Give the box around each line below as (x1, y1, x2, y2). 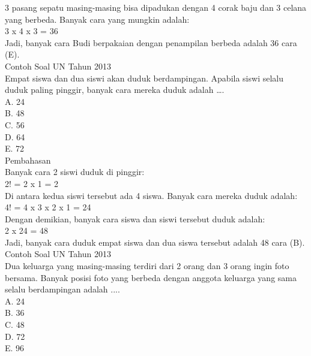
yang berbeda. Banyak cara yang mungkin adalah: (5, 13, 190, 25)
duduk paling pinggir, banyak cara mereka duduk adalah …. (5, 83, 225, 96)
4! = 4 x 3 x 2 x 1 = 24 (5, 201, 91, 213)
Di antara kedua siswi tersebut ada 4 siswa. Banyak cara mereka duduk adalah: (5, 189, 298, 201)
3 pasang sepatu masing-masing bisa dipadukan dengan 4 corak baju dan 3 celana (5, 1, 307, 13)
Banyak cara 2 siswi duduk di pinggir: (5, 165, 145, 178)
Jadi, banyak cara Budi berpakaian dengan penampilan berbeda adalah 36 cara (5, 36, 297, 49)
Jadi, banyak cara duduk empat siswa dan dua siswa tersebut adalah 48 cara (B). (5, 236, 305, 248)
